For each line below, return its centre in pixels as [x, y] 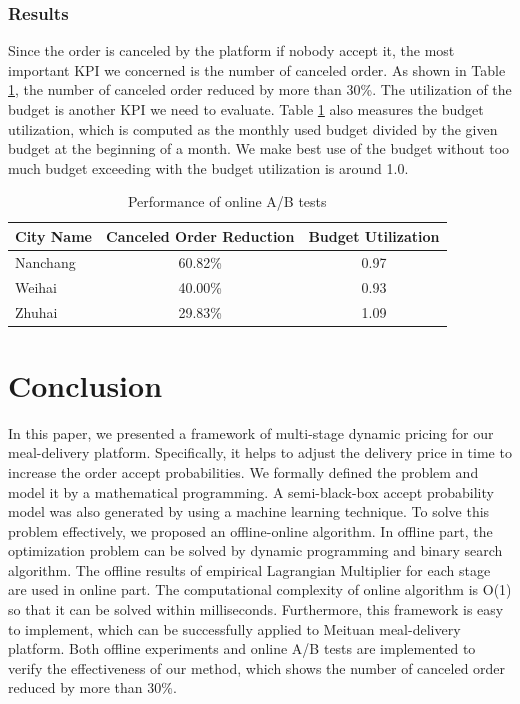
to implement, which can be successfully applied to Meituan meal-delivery [234, 628]
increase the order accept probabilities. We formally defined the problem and [243, 471]
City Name [53, 235]
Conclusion [85, 384]
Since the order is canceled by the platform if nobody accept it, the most [231, 50]
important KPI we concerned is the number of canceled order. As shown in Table [257, 69]
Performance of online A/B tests [227, 201]
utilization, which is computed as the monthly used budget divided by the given [253, 128]
